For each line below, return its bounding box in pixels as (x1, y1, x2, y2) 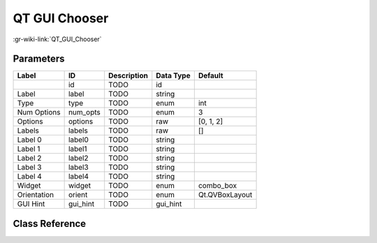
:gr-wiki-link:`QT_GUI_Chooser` (13, 35, 102, 43)
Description (108, 71, 148, 80)
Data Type (156, 71, 191, 80)
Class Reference (13, 217, 87, 230)
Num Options (17, 108, 61, 117)
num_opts (68, 108, 101, 117)
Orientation (17, 190, 54, 200)
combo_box (198, 181, 237, 191)
